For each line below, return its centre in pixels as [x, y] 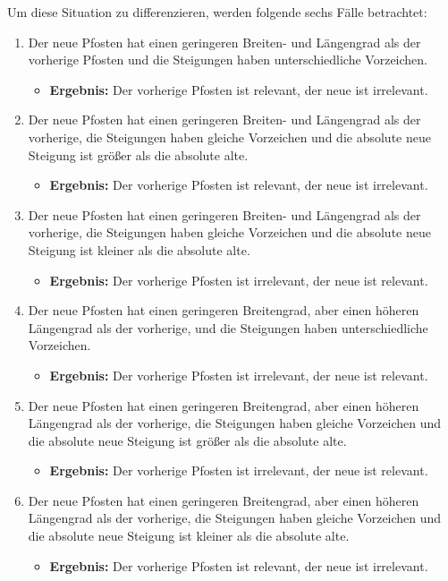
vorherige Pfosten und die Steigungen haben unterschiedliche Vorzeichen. [228, 60]
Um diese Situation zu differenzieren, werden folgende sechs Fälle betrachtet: [217, 12]
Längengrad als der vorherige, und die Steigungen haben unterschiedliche [228, 327]
